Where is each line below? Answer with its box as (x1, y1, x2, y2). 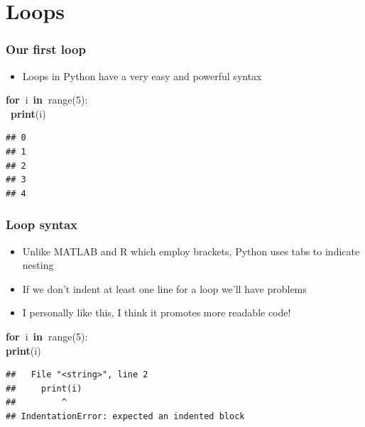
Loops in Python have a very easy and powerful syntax (22, 68, 262, 83)
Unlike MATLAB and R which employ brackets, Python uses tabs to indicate (22, 243, 360, 258)
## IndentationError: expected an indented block (6, 411, 245, 421)
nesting (22, 257, 54, 272)
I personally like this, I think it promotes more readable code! (22, 305, 291, 320)
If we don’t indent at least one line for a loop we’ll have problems (22, 281, 307, 296)
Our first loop (6, 40, 86, 58)
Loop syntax (6, 216, 78, 233)
